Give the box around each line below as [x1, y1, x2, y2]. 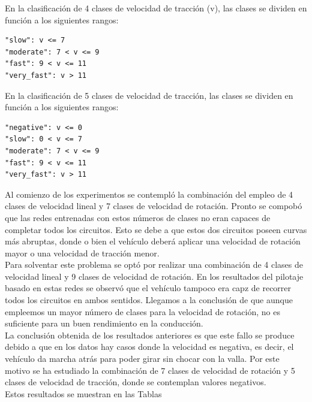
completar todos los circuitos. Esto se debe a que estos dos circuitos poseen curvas [5, 223, 307, 235]
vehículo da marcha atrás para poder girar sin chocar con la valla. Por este [5, 352, 280, 365]
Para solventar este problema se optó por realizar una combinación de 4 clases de [5, 258, 303, 271]
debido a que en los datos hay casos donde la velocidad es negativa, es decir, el [5, 340, 294, 353]
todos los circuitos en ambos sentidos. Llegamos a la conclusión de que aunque [5, 294, 293, 306]
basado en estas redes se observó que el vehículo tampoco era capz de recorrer [5, 282, 292, 294]
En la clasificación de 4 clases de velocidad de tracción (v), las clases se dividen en [5, 2, 307, 14]
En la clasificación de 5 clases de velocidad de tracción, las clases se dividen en [5, 89, 293, 101]
